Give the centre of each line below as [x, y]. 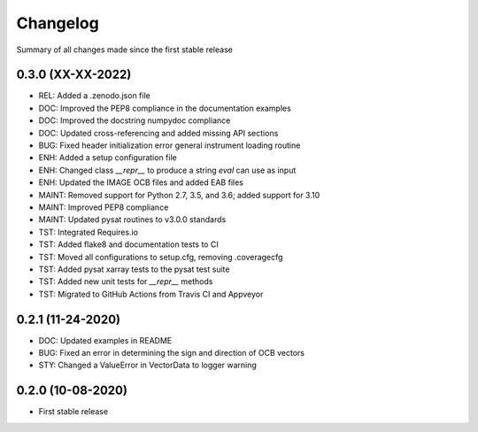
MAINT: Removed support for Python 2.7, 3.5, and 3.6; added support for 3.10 [179, 195]
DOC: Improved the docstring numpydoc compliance [135, 120]
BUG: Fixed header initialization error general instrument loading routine [170, 145]
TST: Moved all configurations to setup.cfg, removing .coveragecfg [161, 257]
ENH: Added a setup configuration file [108, 158]
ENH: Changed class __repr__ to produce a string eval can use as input [167, 170]
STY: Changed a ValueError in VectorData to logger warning [147, 365]
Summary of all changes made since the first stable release [125, 50]
